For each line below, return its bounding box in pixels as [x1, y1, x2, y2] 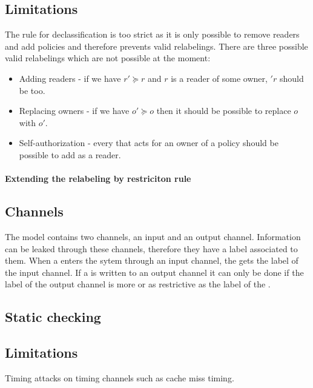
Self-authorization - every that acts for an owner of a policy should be [19, 136, 278, 149]
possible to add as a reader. [19, 148, 121, 161]
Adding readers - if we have [19, 72, 121, 84]
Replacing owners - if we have [19, 104, 130, 117]
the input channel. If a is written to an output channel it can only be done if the [5, 266, 304, 278]
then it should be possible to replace [156, 104, 291, 117]
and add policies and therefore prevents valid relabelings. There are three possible [5, 39, 308, 52]
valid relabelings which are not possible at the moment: [5, 52, 211, 64]
